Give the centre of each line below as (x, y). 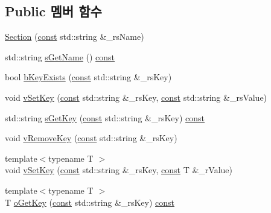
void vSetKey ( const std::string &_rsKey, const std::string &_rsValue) (136, 97)
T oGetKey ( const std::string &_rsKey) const (90, 202)
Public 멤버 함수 (53, 11)
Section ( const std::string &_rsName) (75, 37)
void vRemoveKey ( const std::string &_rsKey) (91, 138)
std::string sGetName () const (60, 56)
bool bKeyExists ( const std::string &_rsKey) (88, 77)
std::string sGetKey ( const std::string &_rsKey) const (105, 117)
